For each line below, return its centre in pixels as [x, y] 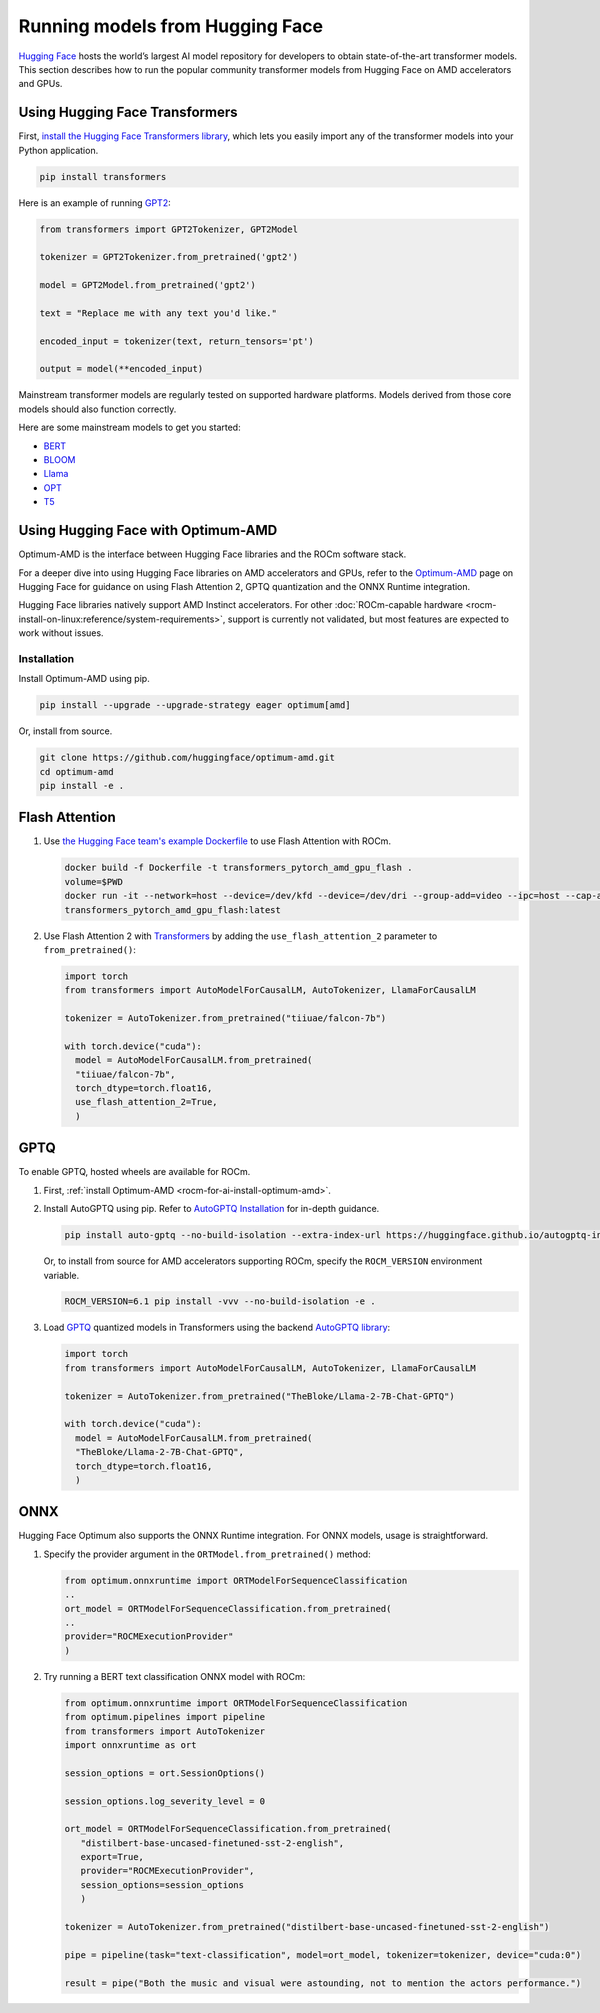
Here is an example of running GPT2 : [94, 202]
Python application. [58, 150]
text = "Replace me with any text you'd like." [158, 313]
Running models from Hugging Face [171, 26]
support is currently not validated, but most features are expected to [368, 619]
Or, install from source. [65, 731]
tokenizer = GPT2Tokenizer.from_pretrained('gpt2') [169, 257]
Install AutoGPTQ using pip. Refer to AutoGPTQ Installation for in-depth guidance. [211, 1209]
